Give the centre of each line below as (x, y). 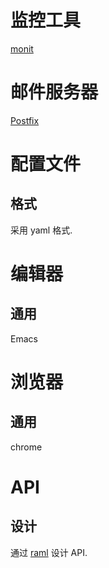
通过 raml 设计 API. (49, 552)
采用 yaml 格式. (41, 230)
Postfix (25, 120)
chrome (26, 447)
